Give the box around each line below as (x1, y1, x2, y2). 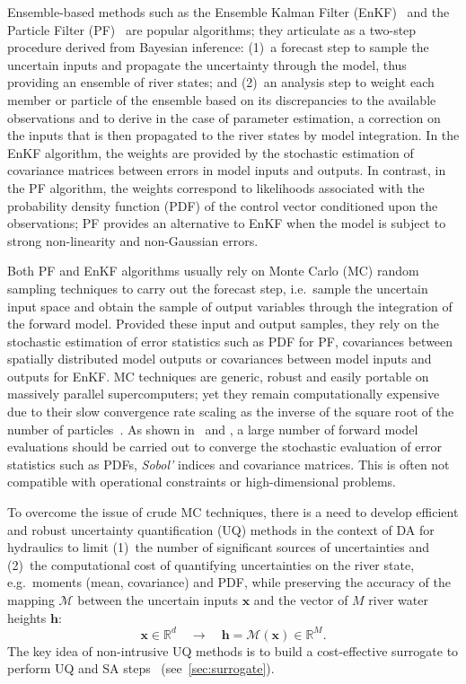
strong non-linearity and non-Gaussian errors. (7, 231, 259, 250)
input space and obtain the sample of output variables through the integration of (7, 296, 453, 315)
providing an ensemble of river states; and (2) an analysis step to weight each (7, 73, 435, 92)
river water (368, 591, 428, 609)
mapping (7, 591, 55, 609)
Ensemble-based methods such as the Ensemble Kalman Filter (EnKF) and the (7, 3, 450, 21)
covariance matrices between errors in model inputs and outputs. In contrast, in (7, 161, 446, 180)
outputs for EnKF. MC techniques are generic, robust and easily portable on (7, 366, 429, 385)
